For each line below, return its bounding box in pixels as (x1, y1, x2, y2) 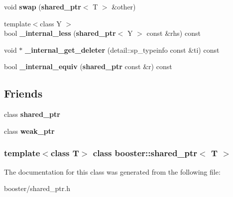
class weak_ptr (4, 125, 55, 136)
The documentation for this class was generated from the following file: (4, 166, 221, 177)
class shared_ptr (4, 109, 60, 119)
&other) (112, 1, 136, 11)
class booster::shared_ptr (93, 147, 198, 159)
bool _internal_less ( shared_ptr (4, 28, 116, 38)
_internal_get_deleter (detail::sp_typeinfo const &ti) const (25, 44, 220, 55)
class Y (40, 18, 62, 28)
